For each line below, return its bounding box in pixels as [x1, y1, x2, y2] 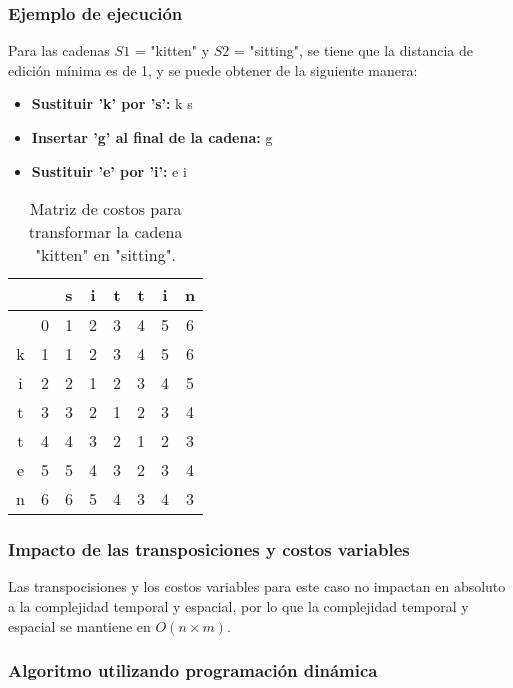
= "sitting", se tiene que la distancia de [233, 40, 473, 61]
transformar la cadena [28, 220, 183, 244]
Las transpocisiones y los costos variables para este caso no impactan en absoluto [8, 576, 506, 597]
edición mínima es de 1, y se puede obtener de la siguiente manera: [8, 59, 418, 80]
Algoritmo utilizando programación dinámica [8, 658, 378, 683]
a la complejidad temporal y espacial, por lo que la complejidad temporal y [8, 596, 469, 616]
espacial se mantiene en [8, 615, 151, 636]
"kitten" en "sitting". [35, 243, 177, 267]
